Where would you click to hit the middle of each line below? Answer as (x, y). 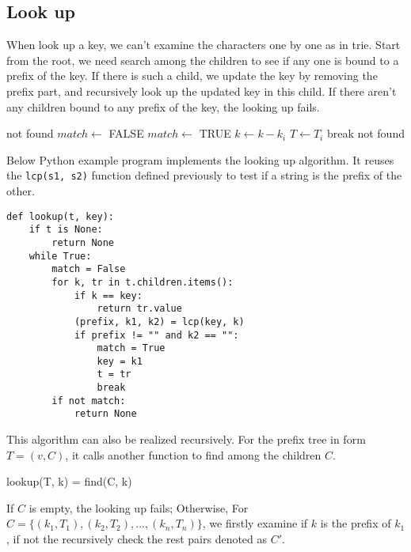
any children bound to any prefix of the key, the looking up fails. (163, 106)
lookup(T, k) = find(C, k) (69, 481)
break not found (365, 133)
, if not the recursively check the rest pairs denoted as (137, 539)
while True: (60, 256)
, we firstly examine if (255, 523)
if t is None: (66, 230)
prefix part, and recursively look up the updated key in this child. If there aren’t (202, 91)
